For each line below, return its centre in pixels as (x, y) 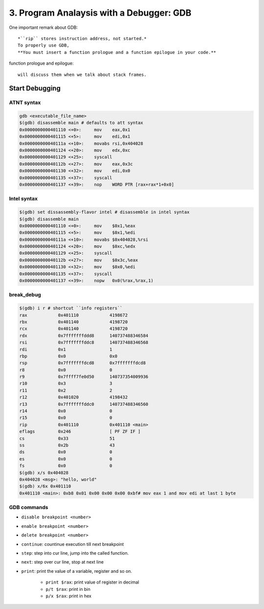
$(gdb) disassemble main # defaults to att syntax (81, 123)
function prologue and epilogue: (41, 63)
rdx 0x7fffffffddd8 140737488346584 (84, 336)
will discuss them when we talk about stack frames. (82, 74)
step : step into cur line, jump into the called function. (75, 553)
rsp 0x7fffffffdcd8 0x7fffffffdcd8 (83, 363)
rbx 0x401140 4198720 (74, 322)
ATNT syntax (25, 103)
